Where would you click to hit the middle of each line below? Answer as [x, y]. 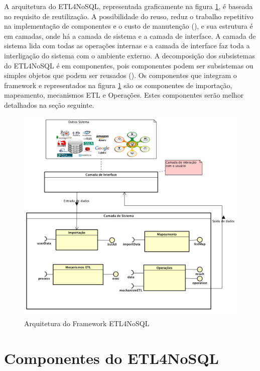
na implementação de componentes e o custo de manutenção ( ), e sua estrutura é [128, 26]
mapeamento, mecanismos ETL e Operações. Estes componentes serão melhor [124, 95]
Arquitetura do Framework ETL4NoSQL [87, 323]
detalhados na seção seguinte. [49, 104]
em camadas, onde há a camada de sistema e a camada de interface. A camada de [130, 35]
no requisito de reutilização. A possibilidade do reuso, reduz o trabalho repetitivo [129, 16]
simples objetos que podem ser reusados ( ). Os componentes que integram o [120, 75]
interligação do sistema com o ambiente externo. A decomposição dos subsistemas [129, 55]
